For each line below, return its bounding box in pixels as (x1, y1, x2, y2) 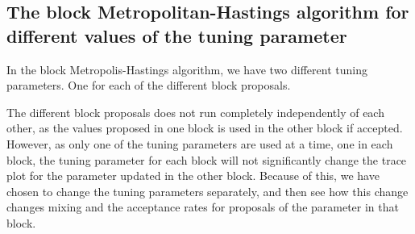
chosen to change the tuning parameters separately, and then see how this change (6, 182, 409, 199)
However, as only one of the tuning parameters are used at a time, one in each (6, 135, 393, 152)
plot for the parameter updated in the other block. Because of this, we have (6, 167, 380, 184)
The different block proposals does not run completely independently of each (6, 103, 384, 120)
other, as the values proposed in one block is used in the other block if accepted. (6, 119, 403, 136)
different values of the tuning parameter (6, 23, 347, 48)
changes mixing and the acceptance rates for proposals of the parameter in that (6, 198, 399, 215)
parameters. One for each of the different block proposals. (6, 77, 291, 94)
